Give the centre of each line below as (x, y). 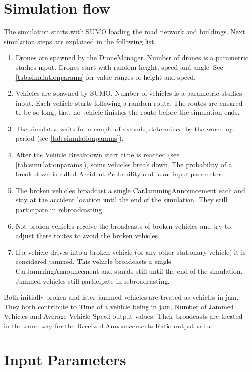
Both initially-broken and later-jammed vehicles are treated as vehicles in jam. (121, 297)
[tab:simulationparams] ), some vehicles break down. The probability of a (124, 164)
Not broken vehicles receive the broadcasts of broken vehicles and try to (123, 226)
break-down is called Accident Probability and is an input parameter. (119, 174)
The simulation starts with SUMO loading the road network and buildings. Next (125, 32)
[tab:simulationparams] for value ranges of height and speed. (105, 77)
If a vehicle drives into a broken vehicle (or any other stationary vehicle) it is (130, 252)
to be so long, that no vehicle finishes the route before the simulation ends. (127, 112)
